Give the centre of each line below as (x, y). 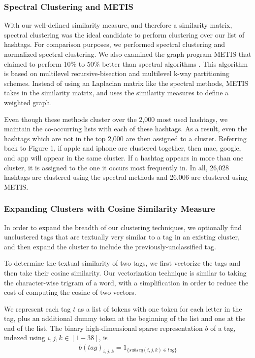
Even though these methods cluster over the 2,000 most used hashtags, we (116, 119)
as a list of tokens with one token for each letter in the (160, 308)
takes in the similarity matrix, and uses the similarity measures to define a (116, 93)
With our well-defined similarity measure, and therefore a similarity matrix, (118, 25)
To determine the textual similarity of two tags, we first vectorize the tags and (122, 263)
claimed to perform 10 (37, 63)
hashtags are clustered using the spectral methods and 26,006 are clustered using (126, 177)
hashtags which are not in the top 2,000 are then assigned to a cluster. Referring (125, 138)
